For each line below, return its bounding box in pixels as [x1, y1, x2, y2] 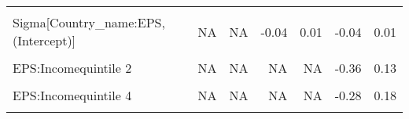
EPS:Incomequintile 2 [13, 59, 132, 77]
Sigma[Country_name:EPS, [13, 13, 165, 31]
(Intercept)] [13, 31, 76, 49]
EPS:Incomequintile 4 [13, 86, 132, 104]
